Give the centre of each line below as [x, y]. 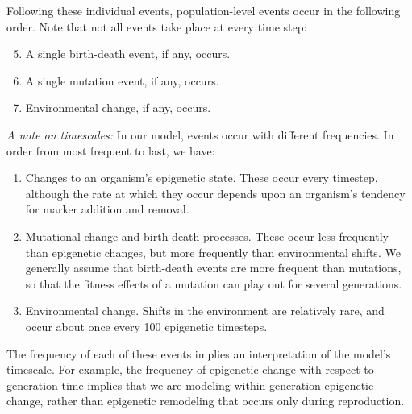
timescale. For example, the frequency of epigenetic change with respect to [190, 369]
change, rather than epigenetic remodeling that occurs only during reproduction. [206, 401]
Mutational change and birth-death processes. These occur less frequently [207, 236]
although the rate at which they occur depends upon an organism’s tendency [215, 193]
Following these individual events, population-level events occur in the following [204, 10]
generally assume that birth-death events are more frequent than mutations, [213, 268]
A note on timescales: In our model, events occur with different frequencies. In [200, 134]
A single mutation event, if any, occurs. [122, 80]
